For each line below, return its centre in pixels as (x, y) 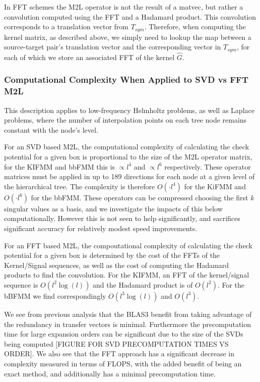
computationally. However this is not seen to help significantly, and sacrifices (122, 218)
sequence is (21, 284)
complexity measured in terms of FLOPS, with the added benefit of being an (123, 363)
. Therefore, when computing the (195, 26)
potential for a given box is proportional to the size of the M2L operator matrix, (128, 157)
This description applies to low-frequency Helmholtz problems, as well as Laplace (129, 110)
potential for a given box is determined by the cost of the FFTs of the (112, 255)
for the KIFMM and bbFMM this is (59, 166)
